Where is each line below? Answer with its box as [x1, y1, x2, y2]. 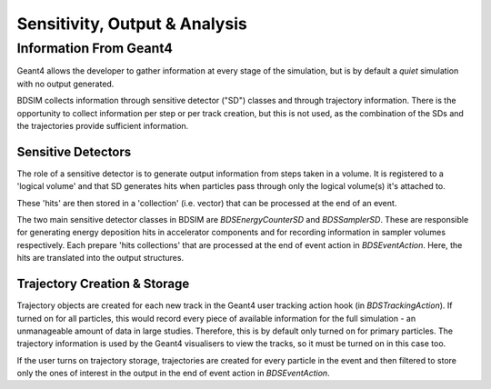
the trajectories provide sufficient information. [16, 120, 189, 131]
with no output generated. [16, 78, 115, 89]
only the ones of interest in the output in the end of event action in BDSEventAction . [16, 368, 331, 379]
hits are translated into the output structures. [16, 253, 185, 264]
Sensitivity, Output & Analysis [16, 14, 247, 34]
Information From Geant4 [16, 40, 173, 56]
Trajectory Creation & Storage [16, 276, 190, 292]
